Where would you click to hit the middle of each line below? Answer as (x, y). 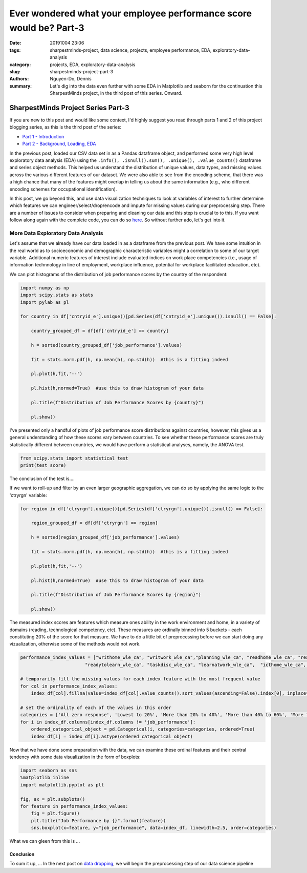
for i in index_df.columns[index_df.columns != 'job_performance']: (108, 722)
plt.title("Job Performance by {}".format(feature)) (98, 820)
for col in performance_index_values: (69, 686)
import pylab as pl (45, 302)
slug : (15, 71)
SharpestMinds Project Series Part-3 (69, 108)
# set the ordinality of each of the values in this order (96, 708)
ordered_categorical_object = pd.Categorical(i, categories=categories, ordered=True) (143, 729)
